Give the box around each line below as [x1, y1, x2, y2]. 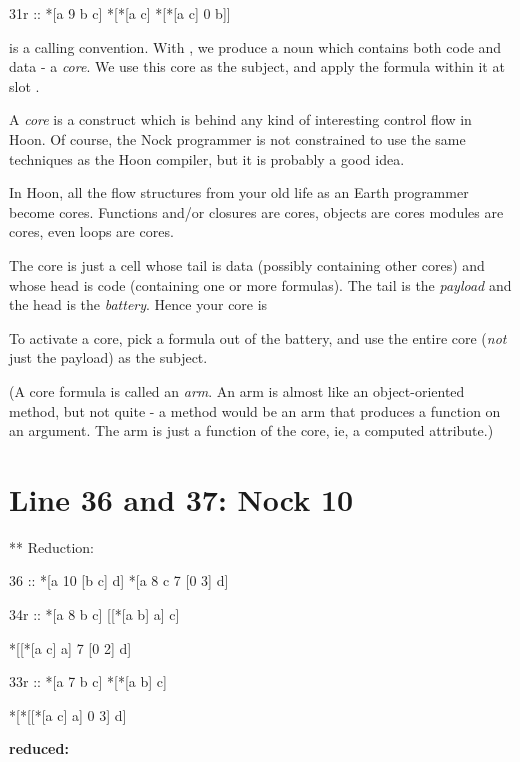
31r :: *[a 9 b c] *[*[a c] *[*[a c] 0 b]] [9, 3, 231, 23]
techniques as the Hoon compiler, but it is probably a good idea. [9, 148, 405, 169]
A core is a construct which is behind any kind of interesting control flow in [9, 109, 472, 130]
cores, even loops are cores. [9, 221, 174, 242]
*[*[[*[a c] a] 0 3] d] [9, 704, 127, 725]
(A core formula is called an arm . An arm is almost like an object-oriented [9, 380, 465, 401]
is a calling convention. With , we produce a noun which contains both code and [9, 36, 502, 57]
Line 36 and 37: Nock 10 [9, 478, 354, 519]
